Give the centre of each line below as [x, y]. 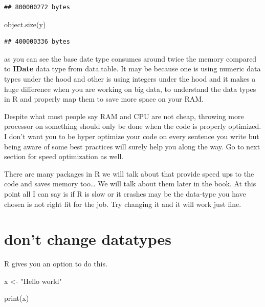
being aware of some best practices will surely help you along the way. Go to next [132, 146]
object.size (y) [25, 24]
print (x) [17, 298]
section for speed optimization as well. [64, 156]
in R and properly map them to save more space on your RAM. [104, 99]
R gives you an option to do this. [56, 264]
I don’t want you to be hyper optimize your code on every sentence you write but [132, 136]
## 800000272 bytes [37, 7]
